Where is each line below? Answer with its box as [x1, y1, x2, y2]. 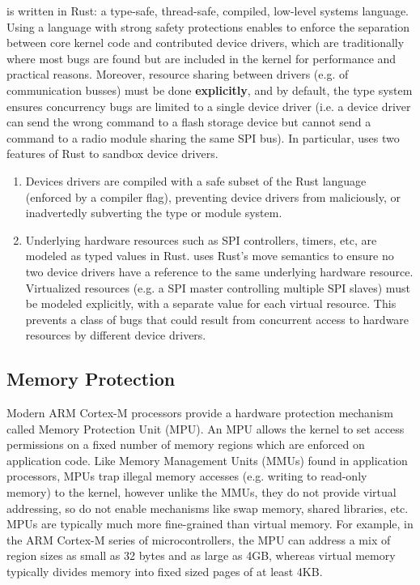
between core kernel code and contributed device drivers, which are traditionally [6, 34, 405, 51]
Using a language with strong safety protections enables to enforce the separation [6, 18, 409, 35]
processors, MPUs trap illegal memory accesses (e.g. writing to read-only [6, 468, 367, 485]
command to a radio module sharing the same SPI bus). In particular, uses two [6, 129, 400, 146]
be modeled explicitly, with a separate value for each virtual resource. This [25, 295, 397, 312]
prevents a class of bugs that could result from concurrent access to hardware [25, 310, 409, 327]
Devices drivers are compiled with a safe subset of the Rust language [25, 172, 367, 189]
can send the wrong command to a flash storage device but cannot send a [6, 113, 371, 130]
